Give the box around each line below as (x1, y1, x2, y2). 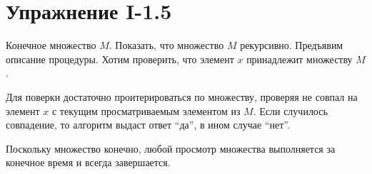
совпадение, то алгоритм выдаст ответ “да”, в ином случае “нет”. (6, 117, 290, 132)
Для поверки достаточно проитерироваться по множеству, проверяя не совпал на (6, 89, 358, 104)
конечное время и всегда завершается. (6, 155, 171, 170)
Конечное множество (6, 38, 96, 53)
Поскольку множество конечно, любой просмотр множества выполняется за (6, 141, 336, 156)
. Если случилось (253, 103, 328, 118)
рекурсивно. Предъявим (240, 38, 343, 53)
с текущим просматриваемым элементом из (51, 103, 241, 118)
